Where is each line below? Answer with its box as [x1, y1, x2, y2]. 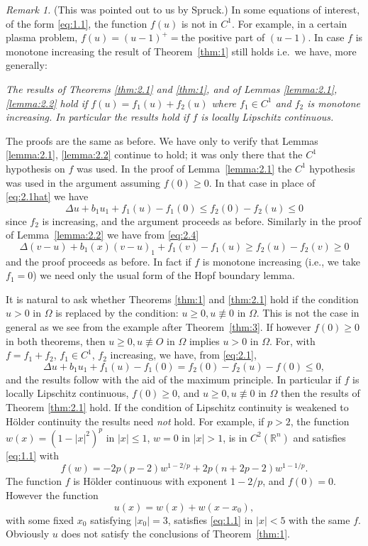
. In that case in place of [208, 175, 316, 190]
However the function [6, 488, 99, 502]
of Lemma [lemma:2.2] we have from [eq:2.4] [6, 227, 199, 242]
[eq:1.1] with [6, 447, 60, 462]
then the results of [280, 386, 360, 400]
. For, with [269, 333, 316, 348]
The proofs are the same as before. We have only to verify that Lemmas [6, 133, 318, 148]
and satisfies [293, 430, 346, 444]
